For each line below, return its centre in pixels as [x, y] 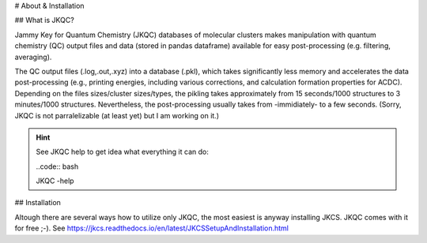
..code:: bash [57, 166]
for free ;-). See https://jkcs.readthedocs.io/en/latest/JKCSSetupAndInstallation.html [151, 228]
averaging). [33, 57]
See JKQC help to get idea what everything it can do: [122, 152]
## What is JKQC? [44, 21]
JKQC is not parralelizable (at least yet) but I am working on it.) [117, 115]
